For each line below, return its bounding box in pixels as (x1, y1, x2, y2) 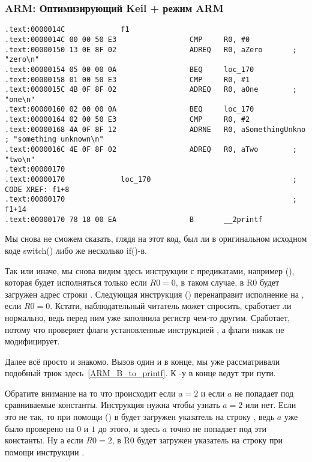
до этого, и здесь (98, 422, 160, 434)
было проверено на (5, 422, 74, 434)
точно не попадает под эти (169, 422, 266, 434)
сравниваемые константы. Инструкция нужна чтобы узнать (5, 398, 220, 411)
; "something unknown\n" (5, 135, 104, 144)
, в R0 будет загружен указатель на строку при (112, 434, 283, 446)
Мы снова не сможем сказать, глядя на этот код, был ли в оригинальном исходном (5, 232, 307, 245)
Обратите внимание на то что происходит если (5, 386, 176, 399)
